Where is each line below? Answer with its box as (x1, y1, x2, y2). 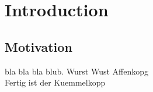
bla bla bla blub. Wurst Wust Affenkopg (5, 65, 149, 77)
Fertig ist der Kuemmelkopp (5, 76, 106, 89)
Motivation (5, 37, 72, 55)
